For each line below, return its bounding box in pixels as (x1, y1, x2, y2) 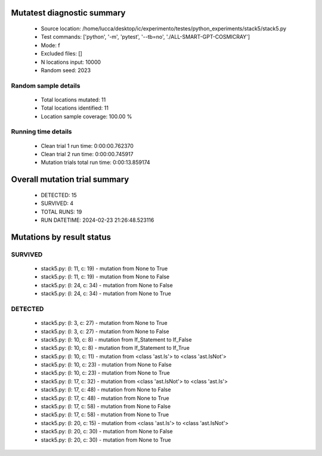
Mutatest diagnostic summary (11, 8, 126, 18)
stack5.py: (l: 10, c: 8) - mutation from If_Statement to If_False (41, 336, 192, 343)
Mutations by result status (11, 232, 112, 242)
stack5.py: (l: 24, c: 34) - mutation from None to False (41, 281, 173, 289)
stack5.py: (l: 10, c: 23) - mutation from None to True (41, 370, 170, 377)
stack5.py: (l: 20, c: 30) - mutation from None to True (41, 436, 171, 443)
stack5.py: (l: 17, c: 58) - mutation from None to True (41, 411, 169, 418)
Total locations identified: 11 (41, 104, 109, 111)
